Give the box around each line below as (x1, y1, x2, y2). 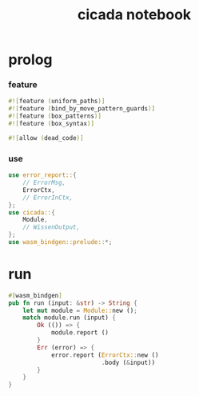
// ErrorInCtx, (22, 194, 74, 202)
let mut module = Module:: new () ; (22, 306, 137, 314)
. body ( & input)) (101, 358, 156, 366)
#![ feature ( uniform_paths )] (8, 98, 105, 106)
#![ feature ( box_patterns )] (8, 112, 102, 121)
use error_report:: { (8, 171, 78, 179)
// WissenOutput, (22, 223, 81, 231)
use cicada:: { (8, 208, 56, 217)
